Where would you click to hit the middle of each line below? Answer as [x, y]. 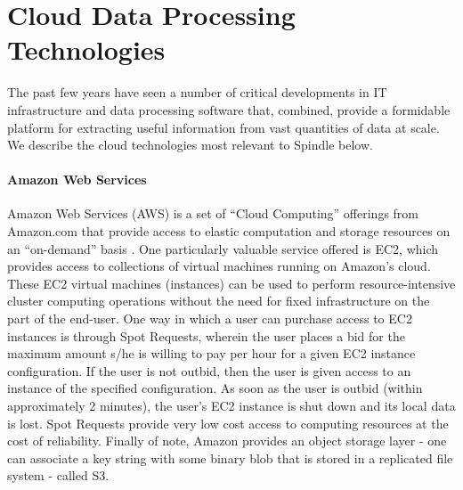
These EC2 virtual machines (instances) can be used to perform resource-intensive [231, 283]
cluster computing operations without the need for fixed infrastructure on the [219, 301]
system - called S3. [58, 475]
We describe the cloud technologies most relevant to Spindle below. [190, 145]
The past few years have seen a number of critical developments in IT [197, 92]
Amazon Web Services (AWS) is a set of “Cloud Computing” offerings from [213, 213]
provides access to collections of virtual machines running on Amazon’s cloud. [219, 266]
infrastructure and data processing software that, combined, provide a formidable [229, 109]
